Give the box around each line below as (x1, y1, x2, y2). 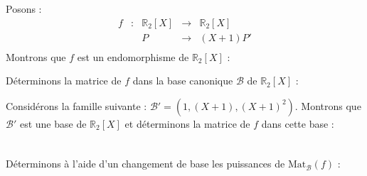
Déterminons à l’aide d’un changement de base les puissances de (6, 156, 285, 171)
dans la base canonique (132, 73, 233, 88)
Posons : (6, 1, 42, 16)
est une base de (19, 116, 87, 131)
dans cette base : (261, 116, 334, 131)
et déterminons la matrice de (124, 116, 250, 131)
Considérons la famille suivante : (6, 98, 147, 113)
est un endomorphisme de (77, 49, 189, 64)
